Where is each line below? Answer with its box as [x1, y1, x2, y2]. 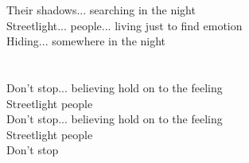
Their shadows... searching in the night [6, 2, 196, 17]
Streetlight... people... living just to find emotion [6, 17, 243, 33]
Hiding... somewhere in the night [6, 33, 166, 49]
